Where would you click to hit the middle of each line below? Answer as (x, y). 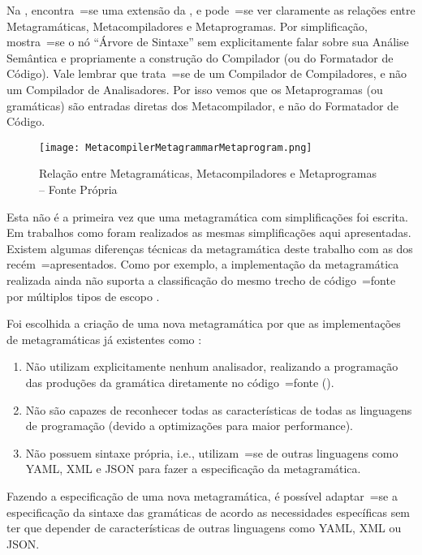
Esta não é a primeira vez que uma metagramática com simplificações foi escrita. (207, 216)
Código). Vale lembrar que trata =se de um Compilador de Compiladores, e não (207, 73)
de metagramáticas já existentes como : (104, 339)
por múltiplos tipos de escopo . (83, 296)
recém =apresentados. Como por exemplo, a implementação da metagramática (203, 264)
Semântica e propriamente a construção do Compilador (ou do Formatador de (200, 57)
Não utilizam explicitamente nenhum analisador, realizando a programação (212, 366)
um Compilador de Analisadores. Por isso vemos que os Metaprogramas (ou (195, 89)
